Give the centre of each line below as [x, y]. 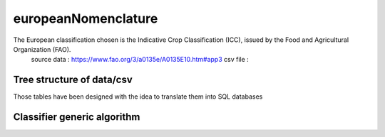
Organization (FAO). [42, 49]
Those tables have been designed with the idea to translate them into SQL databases [138, 97]
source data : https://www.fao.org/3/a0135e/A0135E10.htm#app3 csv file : [140, 60]
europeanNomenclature [86, 18]
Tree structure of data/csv [73, 80]
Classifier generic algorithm [77, 117]
